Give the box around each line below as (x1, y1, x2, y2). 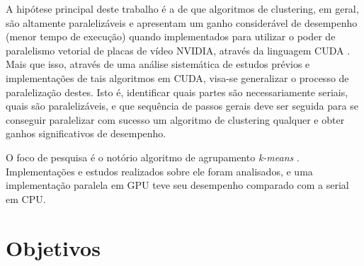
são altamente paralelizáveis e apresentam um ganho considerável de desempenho (6, 15, 358, 30)
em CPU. (6, 191, 46, 206)
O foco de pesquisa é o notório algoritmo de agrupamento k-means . (6, 149, 300, 164)
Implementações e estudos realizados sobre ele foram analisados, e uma (6, 163, 313, 178)
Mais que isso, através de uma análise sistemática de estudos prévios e (6, 57, 310, 71)
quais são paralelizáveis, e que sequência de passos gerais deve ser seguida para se (6, 98, 358, 113)
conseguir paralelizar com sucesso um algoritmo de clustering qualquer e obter (6, 112, 345, 127)
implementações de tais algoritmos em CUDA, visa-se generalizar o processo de (6, 70, 349, 85)
